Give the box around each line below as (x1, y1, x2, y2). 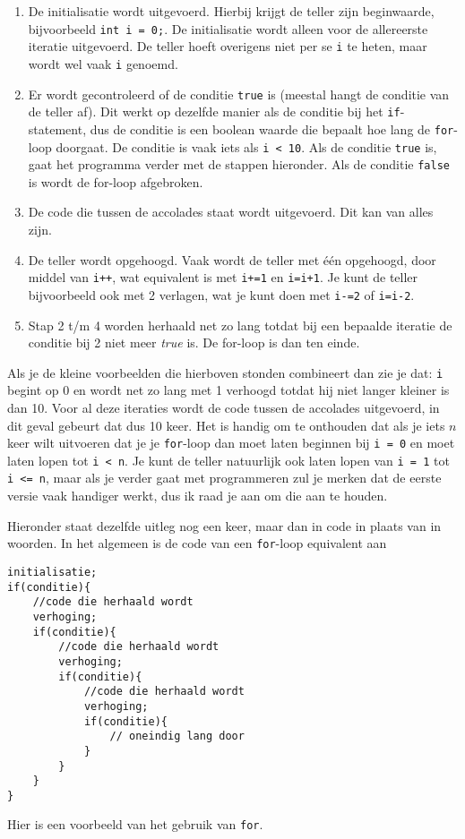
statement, (28, 119, 87, 138)
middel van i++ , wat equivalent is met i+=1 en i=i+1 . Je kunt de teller (28, 268, 418, 287)
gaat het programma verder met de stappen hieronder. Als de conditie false (28, 155, 450, 174)
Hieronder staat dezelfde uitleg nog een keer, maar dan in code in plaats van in (7, 516, 442, 535)
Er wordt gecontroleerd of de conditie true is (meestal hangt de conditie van (28, 84, 450, 103)
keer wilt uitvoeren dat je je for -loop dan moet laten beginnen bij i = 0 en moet (7, 433, 455, 452)
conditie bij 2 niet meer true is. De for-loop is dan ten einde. (28, 333, 360, 352)
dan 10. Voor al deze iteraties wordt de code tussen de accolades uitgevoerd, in (7, 398, 440, 416)
